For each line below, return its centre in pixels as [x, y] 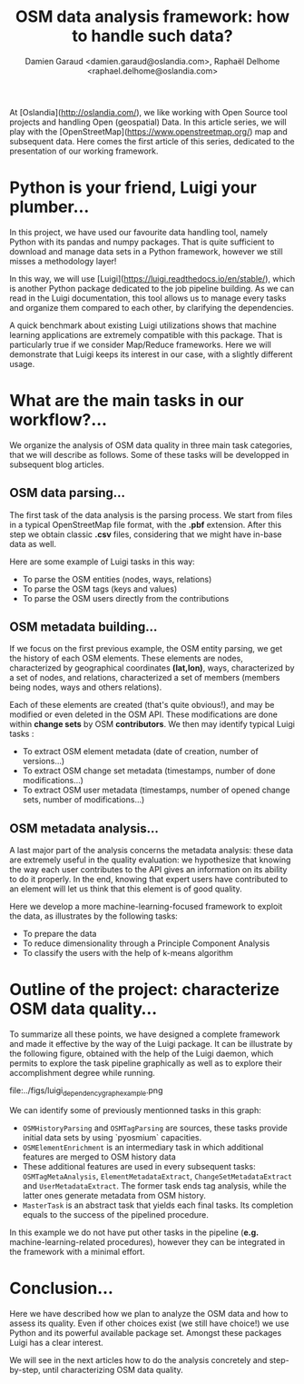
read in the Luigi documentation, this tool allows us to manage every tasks [148, 298]
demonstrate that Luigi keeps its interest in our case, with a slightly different [151, 354]
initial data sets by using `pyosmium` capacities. [112, 1137]
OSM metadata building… [83, 627]
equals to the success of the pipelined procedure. [115, 1214]
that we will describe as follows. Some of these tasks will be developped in [149, 454]
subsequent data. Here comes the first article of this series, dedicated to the [152, 141]
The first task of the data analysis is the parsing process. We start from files [151, 514]
